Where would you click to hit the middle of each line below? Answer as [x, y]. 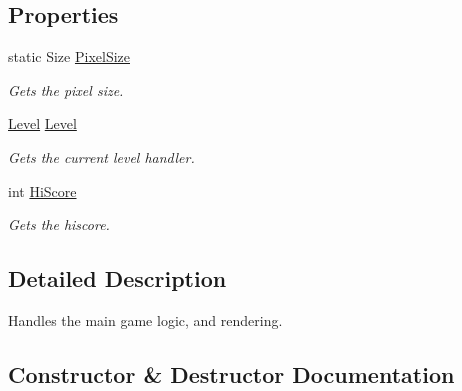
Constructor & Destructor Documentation [231, 373]
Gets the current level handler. [101, 156]
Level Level [42, 123]
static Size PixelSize [69, 56]
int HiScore [42, 190]
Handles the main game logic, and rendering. [145, 319]
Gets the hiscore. [59, 224]
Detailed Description [117, 278]
